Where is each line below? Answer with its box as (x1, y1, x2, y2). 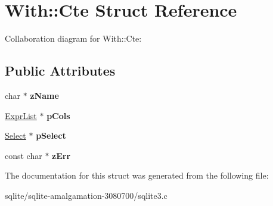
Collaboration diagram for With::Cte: (5, 32, 142, 45)
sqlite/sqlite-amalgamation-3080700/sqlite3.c (5, 189, 167, 201)
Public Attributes (5, 61, 116, 80)
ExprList (5, 109, 37, 121)
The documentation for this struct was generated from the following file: (5, 169, 269, 182)
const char (5, 149, 42, 161)
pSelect (36, 129, 66, 142)
